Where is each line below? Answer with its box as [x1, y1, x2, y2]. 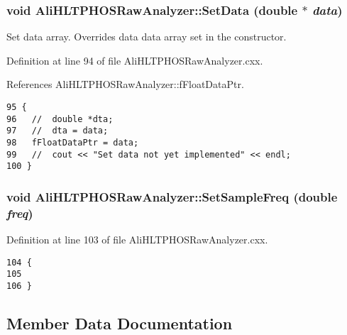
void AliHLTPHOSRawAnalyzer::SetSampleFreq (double [6, 187, 338, 205]
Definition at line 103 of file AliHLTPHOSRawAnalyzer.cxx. [6, 232, 268, 247]
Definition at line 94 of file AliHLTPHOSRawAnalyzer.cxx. [6, 53, 263, 67]
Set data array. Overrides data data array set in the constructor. [6, 29, 287, 44]
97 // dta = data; [6, 126, 109, 136]
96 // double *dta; [6, 114, 114, 124]
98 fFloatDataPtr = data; [6, 137, 139, 148]
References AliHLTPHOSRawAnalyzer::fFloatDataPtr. [6, 77, 244, 92]
